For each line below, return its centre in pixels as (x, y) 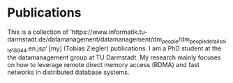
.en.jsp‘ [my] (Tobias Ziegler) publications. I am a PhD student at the (124, 48)
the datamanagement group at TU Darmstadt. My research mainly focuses (114, 57)
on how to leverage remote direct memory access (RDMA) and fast (104, 64)
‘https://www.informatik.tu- (108, 32)
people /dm (176, 40)
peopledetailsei (208, 41)
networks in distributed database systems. (68, 72)
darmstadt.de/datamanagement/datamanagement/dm (85, 39)
